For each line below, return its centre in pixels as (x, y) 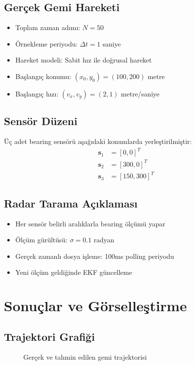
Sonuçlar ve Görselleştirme (96, 306)
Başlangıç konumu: (43, 76)
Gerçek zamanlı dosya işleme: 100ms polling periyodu (95, 256)
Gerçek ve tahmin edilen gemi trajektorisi (85, 357)
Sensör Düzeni (41, 121)
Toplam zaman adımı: (48, 27)
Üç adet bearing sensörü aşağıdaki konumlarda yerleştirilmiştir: (98, 141)
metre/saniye (140, 93)
